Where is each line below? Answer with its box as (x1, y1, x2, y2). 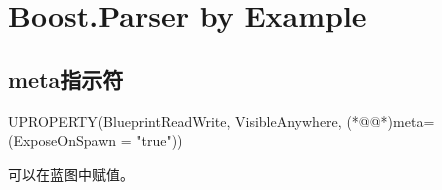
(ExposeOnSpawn (8, 130, 117, 151)
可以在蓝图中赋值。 (8, 163, 134, 184)
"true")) (136, 130, 183, 151)
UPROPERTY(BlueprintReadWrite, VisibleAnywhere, (8, 110, 342, 131)
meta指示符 (8, 63, 124, 94)
